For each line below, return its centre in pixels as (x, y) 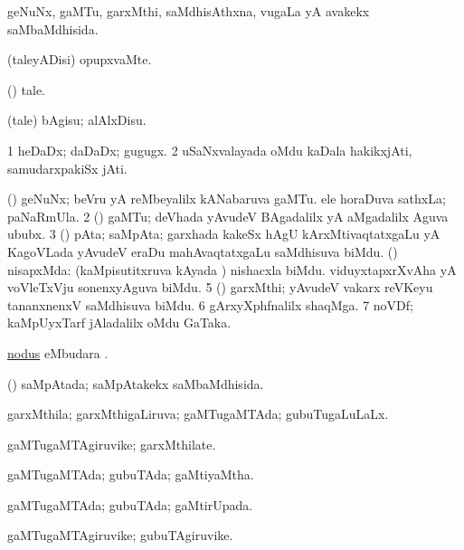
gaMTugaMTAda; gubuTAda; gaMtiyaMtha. (131, 474)
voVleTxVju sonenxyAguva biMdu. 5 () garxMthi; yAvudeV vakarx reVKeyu (220, 287)
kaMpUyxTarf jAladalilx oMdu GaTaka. (119, 322)
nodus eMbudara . (58, 352)
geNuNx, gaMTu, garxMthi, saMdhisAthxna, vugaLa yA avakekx (189, 11)
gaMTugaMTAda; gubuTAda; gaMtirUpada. (130, 504)
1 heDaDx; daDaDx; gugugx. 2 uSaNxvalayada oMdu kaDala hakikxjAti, (210, 150)
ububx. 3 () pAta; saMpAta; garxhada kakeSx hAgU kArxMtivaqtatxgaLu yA (224, 234)
